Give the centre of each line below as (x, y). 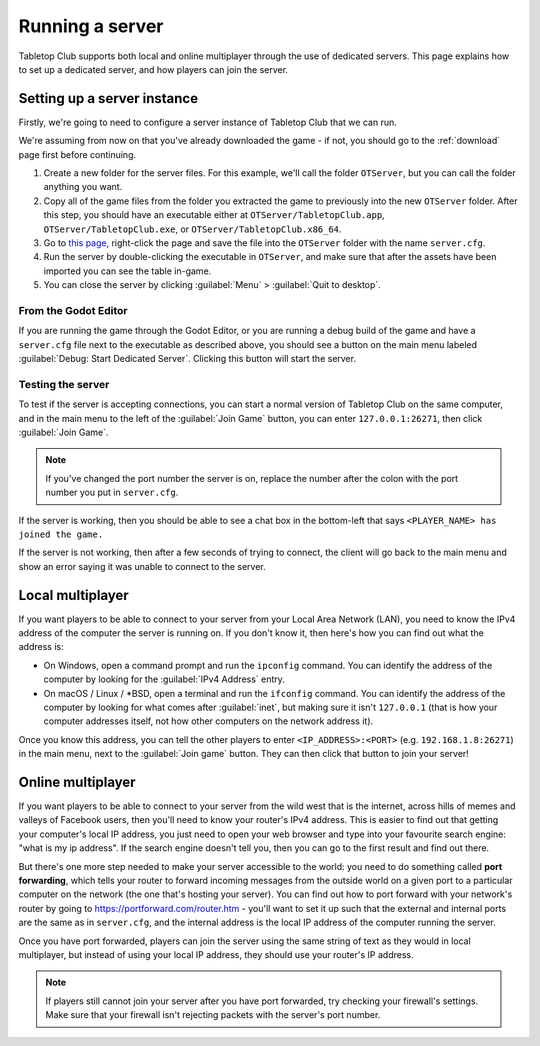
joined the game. (61, 534)
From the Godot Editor (73, 310)
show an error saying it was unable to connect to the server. (142, 566)
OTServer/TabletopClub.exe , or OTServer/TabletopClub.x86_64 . (192, 229)
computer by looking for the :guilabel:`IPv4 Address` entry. (164, 679)
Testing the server (64, 384)
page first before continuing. (77, 154)
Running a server (91, 26)
